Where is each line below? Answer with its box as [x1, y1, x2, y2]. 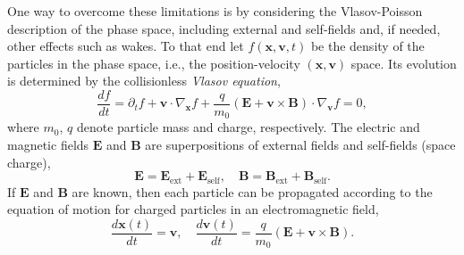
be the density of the [310, 37, 425, 55]
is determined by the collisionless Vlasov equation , [7, 71, 281, 90]
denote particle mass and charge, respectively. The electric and [76, 118, 420, 136]
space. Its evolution [350, 53, 457, 72]
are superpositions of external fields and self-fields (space [145, 136, 456, 154]
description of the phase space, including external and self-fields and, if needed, [7, 19, 441, 37]
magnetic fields [7, 136, 89, 154]
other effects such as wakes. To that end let [7, 37, 244, 55]
